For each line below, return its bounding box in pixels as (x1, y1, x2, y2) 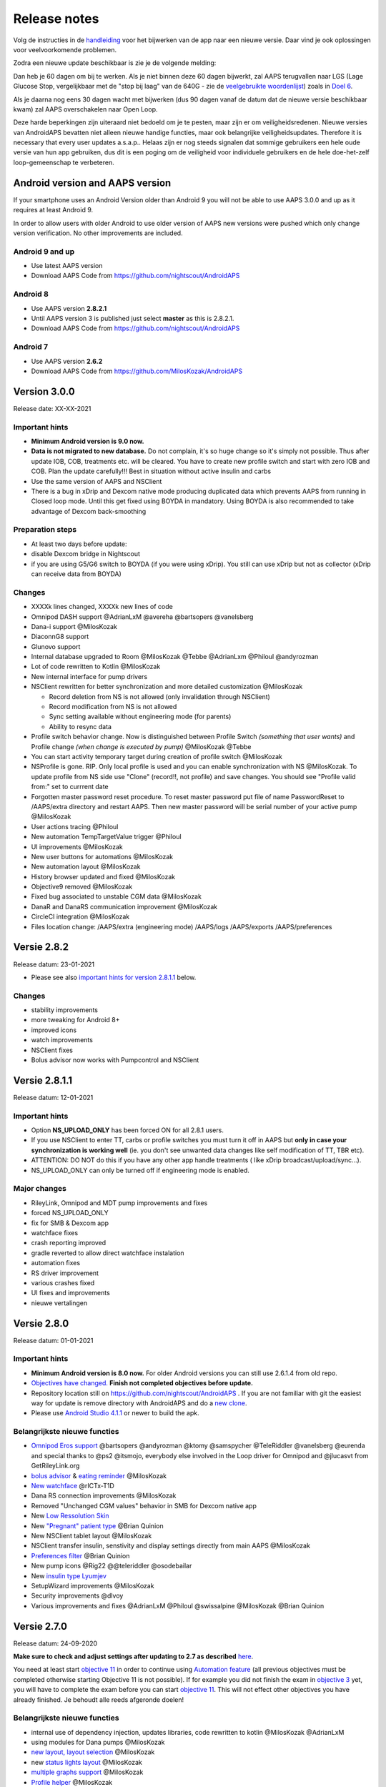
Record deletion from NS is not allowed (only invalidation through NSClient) (49, 692, 271, 701)
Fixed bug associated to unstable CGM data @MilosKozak (31, 892, 202, 901)
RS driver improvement (31, 1269, 99, 1277)
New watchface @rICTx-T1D (31, 1482, 114, 1490)
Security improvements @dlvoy (31, 1591, 124, 1600)
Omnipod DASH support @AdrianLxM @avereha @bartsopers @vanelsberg (31, 612, 254, 621)
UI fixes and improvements (31, 1289, 110, 1297)
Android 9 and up (13, 247, 75, 257)
